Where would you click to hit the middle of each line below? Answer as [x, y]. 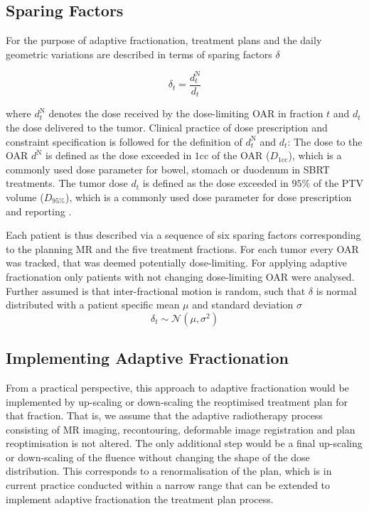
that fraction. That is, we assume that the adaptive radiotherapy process [164, 415]
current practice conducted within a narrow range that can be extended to [168, 485]
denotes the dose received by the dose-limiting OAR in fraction [186, 113]
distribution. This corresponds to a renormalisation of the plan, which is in [169, 471]
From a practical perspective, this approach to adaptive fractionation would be [177, 387]
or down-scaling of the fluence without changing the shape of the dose [158, 457]
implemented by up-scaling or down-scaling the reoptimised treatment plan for [177, 401]
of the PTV [338, 183]
